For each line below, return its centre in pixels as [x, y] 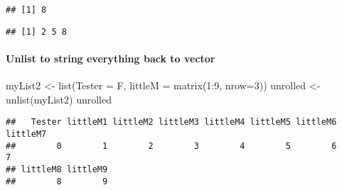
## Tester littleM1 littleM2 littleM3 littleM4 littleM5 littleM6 [171, 122]
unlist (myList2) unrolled [59, 99]
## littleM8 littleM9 [57, 169]
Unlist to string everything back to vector [111, 58]
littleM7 [26, 134]
